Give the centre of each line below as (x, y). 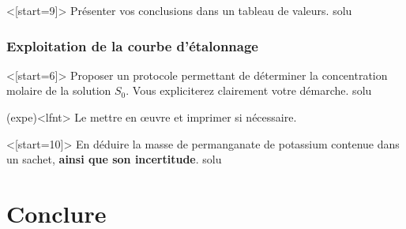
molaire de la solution (59, 90)
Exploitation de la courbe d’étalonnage (132, 45)
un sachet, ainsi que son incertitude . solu (114, 159)
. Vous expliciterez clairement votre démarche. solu (249, 90)
